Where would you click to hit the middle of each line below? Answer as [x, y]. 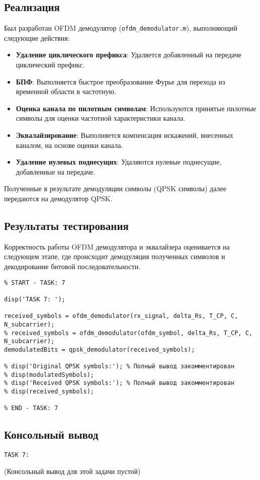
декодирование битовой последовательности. [72, 266]
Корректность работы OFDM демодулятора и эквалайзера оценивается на [117, 246]
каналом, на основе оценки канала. [69, 145]
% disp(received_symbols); [49, 392]
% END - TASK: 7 [31, 408]
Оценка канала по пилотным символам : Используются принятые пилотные [136, 108]
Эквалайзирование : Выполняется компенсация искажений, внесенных [124, 135]
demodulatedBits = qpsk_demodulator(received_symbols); [100, 349]
